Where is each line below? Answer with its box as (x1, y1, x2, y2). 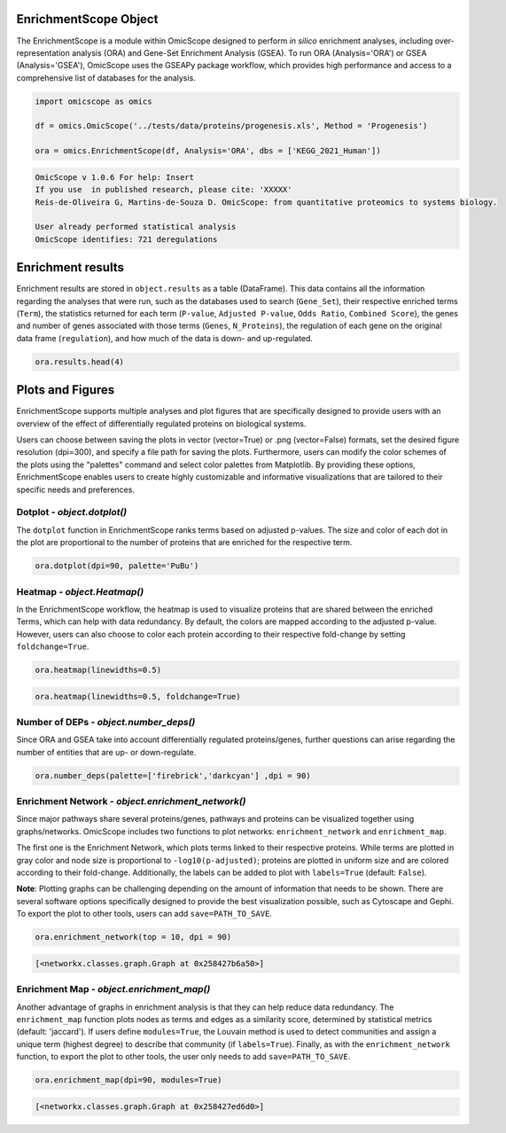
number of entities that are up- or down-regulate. (16, 746, 197, 757)
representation (16, 47, 70, 58)
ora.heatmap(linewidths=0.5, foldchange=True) (35, 692, 241, 701)
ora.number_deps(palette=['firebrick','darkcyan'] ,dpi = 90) (35, 770, 311, 780)
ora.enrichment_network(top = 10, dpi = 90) (35, 932, 232, 942)
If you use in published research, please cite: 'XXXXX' (35, 184, 292, 195)
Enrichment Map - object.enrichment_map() (16, 983, 211, 996)
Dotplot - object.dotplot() (16, 506, 128, 519)
